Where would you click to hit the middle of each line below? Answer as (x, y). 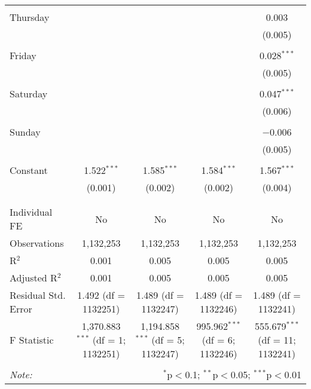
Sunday (25, 132)
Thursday (30, 17)
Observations (37, 243)
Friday (23, 55)
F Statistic (32, 340)
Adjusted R (33, 278)
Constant (29, 170)
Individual (31, 212)
